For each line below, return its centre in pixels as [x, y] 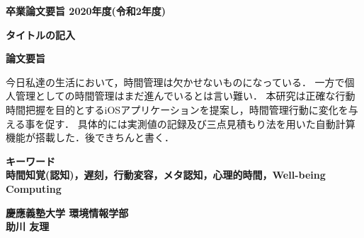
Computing [34, 188]
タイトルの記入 [40, 34]
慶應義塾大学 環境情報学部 [67, 212]
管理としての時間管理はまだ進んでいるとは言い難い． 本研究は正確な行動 [185, 96]
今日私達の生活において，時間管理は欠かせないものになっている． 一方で [175, 82]
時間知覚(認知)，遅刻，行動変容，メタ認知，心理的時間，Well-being [166, 175]
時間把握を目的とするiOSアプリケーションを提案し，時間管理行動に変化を [177, 109]
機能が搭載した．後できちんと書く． [90, 137]
